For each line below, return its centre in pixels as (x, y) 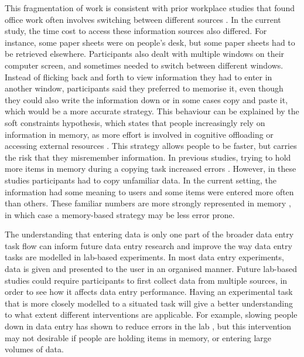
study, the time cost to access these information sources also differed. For (136, 31)
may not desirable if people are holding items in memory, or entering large (138, 337)
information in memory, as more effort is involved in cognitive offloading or (139, 134)
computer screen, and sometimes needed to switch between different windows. (144, 65)
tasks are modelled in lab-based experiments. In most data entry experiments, (144, 257)
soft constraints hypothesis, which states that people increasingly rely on (135, 122)
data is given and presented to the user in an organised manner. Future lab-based (151, 269)
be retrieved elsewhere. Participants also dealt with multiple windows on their (145, 54)
